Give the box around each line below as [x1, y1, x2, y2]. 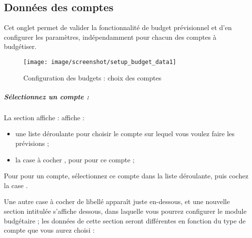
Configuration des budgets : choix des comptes [23, 72, 162, 82]
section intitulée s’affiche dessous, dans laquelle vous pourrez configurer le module [4, 206, 247, 216]
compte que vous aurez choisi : [4, 225, 95, 235]
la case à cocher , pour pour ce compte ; [15, 154, 134, 164]
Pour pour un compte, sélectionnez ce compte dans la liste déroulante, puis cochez [4, 171, 249, 181]
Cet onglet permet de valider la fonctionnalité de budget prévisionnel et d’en [4, 22, 232, 32]
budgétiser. [4, 41, 37, 51]
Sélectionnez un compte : [4, 91, 89, 101]
